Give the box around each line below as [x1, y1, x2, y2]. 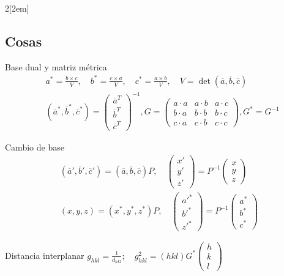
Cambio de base [5, 140, 64, 153]
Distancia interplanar [5, 248, 84, 261]
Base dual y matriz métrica [5, 60, 107, 73]
